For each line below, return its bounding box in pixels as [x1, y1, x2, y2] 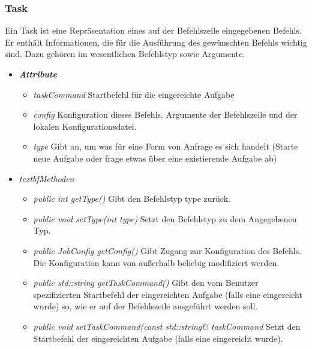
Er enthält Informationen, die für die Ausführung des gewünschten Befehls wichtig [5, 35, 307, 48]
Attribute [19, 68, 57, 80]
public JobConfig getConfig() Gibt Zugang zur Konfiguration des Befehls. [33, 244, 302, 256]
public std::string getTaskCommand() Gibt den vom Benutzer [33, 276, 259, 289]
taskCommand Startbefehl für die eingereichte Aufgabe [33, 88, 235, 100]
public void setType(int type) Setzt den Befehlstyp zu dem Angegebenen [33, 212, 297, 225]
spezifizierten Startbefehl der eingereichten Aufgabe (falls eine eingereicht [33, 288, 302, 300]
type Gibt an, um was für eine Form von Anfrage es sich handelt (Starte [33, 140, 298, 153]
